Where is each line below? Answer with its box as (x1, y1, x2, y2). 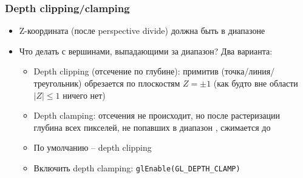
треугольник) (33, 77, 82, 89)
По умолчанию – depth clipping (33, 141, 152, 154)
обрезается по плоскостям (84, 77, 180, 89)
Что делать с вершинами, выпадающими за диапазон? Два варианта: (19, 44, 273, 57)
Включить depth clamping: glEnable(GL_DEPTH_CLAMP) (33, 161, 240, 174)
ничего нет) (63, 88, 106, 101)
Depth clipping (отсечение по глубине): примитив (33, 65, 219, 77)
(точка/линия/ (221, 65, 275, 77)
